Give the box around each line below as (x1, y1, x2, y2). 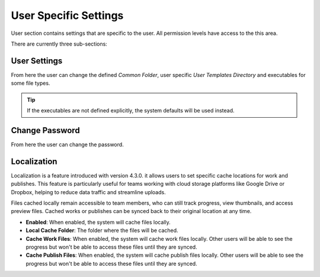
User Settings (11, 56, 63, 66)
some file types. (11, 80, 50, 87)
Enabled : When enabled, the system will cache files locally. (25, 218, 171, 226)
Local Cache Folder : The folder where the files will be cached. (25, 227, 178, 234)
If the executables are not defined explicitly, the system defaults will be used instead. (27, 107, 235, 114)
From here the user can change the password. (11, 141, 124, 148)
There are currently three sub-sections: (11, 40, 108, 47)
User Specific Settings (11, 9, 124, 22)
